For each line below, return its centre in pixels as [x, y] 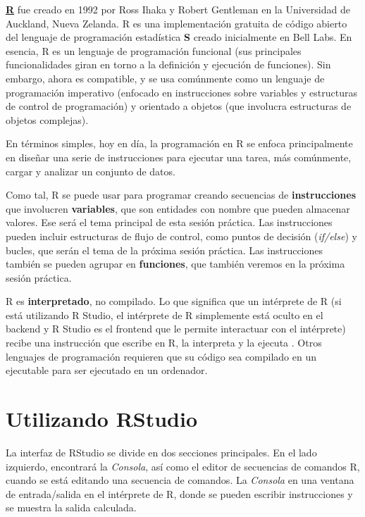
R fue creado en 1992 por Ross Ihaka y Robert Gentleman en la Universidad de [178, 9]
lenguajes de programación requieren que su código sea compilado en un [161, 356]
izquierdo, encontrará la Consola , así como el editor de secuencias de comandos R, [183, 466]
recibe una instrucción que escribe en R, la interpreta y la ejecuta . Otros [164, 343]
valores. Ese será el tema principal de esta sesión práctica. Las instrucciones [169, 222]
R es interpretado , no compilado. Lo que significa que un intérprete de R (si [174, 301]
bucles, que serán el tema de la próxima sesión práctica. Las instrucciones [165, 250]
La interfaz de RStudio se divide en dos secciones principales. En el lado [161, 452]
